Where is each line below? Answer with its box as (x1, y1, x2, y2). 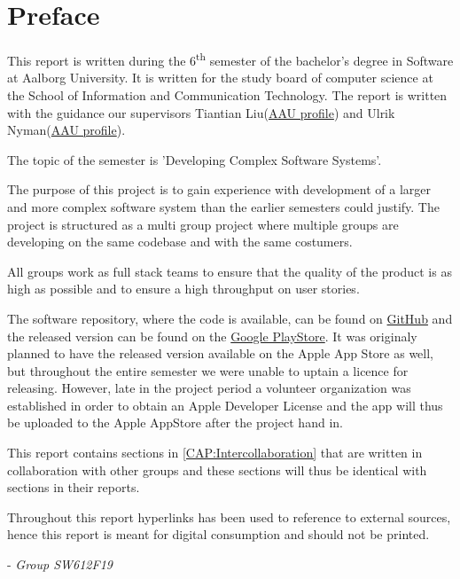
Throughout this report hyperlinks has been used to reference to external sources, (7, 507, 451, 526)
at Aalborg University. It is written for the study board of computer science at (7, 68, 433, 87)
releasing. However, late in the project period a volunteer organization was (7, 379, 411, 397)
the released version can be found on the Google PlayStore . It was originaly (7, 326, 417, 345)
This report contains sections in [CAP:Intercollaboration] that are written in (7, 443, 423, 462)
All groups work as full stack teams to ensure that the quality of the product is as (7, 262, 452, 280)
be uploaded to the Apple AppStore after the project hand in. (7, 413, 343, 432)
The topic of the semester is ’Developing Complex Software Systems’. (7, 150, 382, 168)
